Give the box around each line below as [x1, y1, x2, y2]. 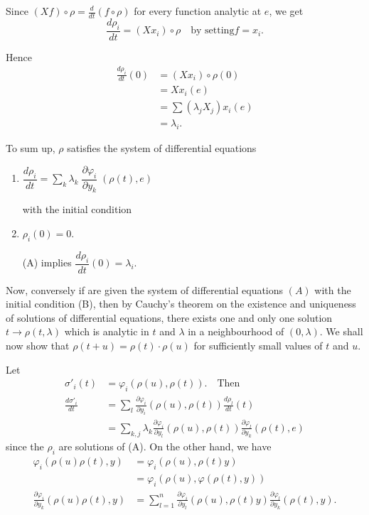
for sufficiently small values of [193, 338, 323, 353]
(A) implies [22, 255, 72, 270]
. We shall [319, 324, 363, 339]
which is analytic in [64, 324, 149, 339]
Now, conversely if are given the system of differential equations [6, 282, 284, 297]
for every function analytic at [134, 4, 262, 18]
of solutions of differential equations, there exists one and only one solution [6, 310, 333, 325]
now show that [6, 338, 70, 353]
